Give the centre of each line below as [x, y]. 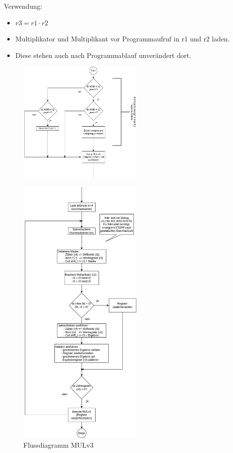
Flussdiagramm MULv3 [58, 444]
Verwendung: [23, 6]
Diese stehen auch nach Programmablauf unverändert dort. [103, 55]
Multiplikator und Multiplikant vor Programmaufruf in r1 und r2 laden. [123, 39]
